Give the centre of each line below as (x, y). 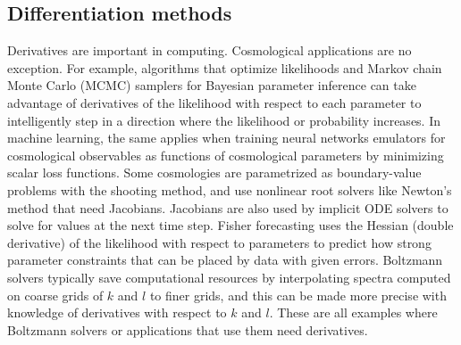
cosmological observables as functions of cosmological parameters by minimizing (226, 155)
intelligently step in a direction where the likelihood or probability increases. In (224, 120)
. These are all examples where (353, 312)
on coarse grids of (55, 295)
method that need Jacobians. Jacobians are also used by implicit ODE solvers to (228, 207)
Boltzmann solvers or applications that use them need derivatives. (188, 329)
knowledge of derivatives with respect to (117, 312)
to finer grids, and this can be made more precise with (298, 295)
